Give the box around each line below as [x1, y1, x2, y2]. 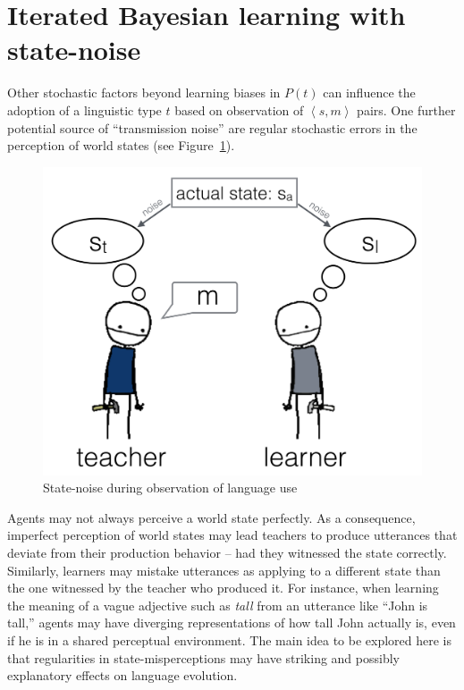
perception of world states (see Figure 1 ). [7, 136, 235, 155]
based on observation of [174, 100, 304, 119]
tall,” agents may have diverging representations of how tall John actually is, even [7, 613, 456, 632]
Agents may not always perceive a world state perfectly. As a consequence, [7, 508, 416, 526]
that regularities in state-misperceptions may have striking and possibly [7, 648, 400, 667]
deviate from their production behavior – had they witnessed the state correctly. [7, 543, 447, 561]
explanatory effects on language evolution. [7, 666, 238, 685]
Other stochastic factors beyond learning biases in [7, 83, 281, 102]
